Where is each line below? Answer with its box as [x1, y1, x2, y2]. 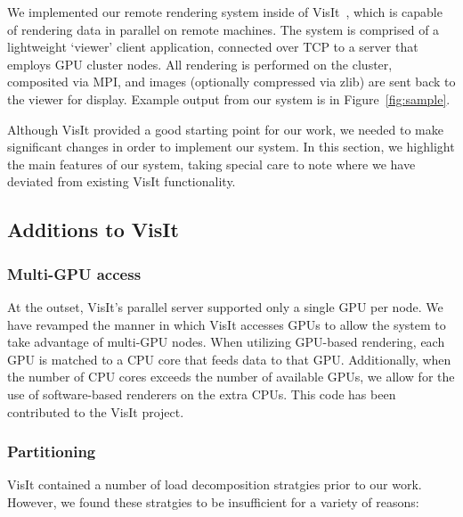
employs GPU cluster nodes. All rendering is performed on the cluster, [7, 54, 393, 73]
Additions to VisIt [7, 216, 179, 243]
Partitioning [7, 440, 96, 463]
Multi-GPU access [7, 262, 142, 284]
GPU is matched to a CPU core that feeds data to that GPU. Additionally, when [7, 349, 451, 368]
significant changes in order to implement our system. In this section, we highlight [7, 137, 455, 156]
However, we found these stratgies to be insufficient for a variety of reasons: [7, 492, 419, 511]
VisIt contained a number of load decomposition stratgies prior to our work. [7, 475, 422, 494]
